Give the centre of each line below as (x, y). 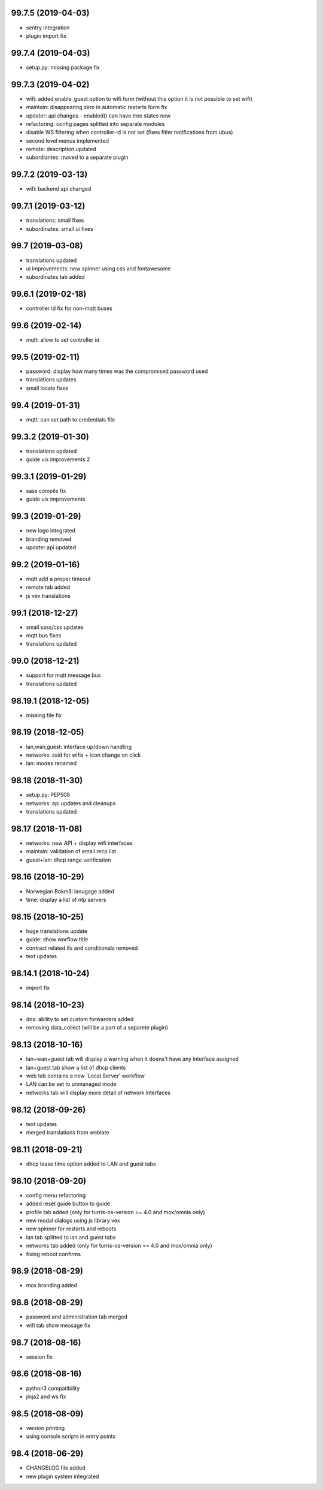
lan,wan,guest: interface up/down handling (79, 746)
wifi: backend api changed (59, 189)
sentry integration (48, 28)
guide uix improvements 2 (58, 459)
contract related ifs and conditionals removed (82, 948)
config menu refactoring (56, 1195)
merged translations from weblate (68, 1133)
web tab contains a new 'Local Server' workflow (86, 1076)
